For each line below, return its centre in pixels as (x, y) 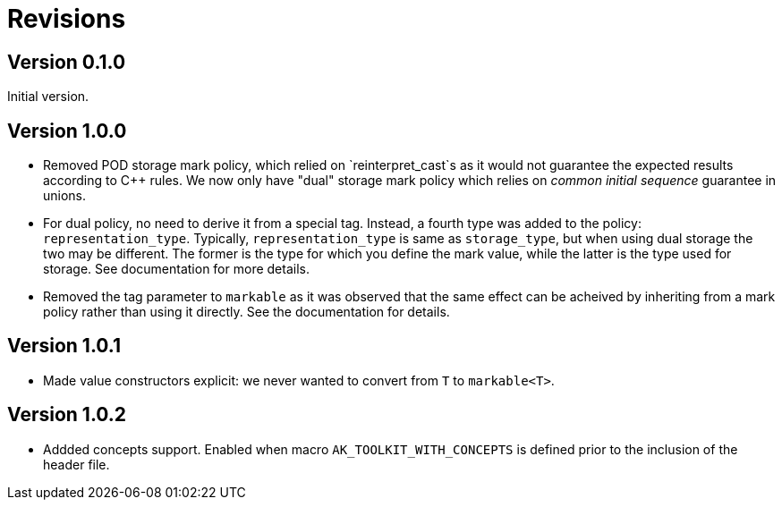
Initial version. (48, 97)
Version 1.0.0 (67, 131)
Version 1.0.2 (67, 415)
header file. (76, 464)
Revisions (67, 19)
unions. (65, 196)
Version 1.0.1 (64, 346)
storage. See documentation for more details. (176, 269)
